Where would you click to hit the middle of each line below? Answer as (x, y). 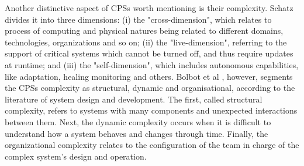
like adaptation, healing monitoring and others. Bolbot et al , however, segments (149, 76)
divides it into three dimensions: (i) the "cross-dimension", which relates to (138, 19)
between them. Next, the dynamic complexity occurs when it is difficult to (138, 121)
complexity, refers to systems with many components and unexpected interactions (151, 110)
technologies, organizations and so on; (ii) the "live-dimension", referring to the (146, 42)
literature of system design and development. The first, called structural (134, 99)
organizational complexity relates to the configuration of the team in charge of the (152, 145)
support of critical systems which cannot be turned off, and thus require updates (149, 53)
